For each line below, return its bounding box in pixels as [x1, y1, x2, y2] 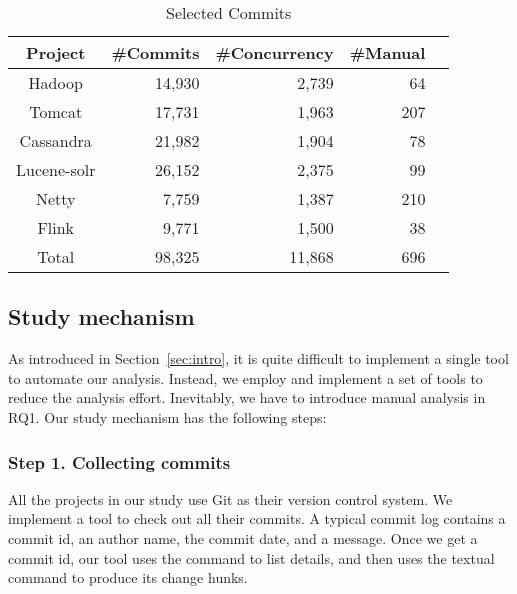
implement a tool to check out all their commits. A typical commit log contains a [8, 508, 506, 529]
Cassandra [19, 129, 92, 152]
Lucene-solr [16, 158, 96, 181]
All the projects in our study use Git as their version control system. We [8, 488, 453, 509]
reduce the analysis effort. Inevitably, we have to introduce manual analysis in [8, 387, 486, 408]
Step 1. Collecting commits [8, 449, 231, 474]
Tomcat [29, 100, 83, 123]
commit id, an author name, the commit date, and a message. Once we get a [8, 527, 478, 548]
